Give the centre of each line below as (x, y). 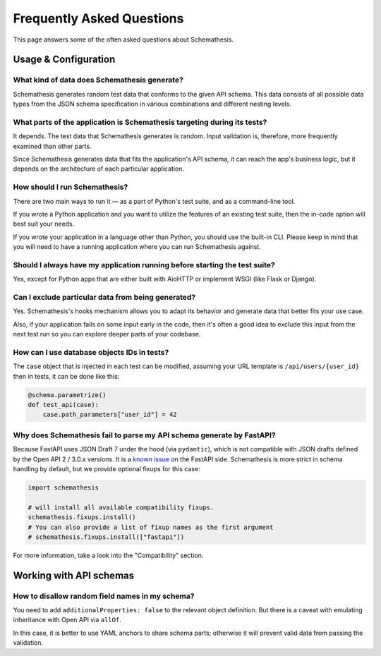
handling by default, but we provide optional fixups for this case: (107, 468)
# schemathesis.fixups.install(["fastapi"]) (106, 537)
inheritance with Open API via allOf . (67, 620)
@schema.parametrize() (67, 395)
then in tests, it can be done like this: (66, 376)
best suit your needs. (44, 224)
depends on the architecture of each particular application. (99, 169)
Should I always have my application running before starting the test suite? (144, 265)
